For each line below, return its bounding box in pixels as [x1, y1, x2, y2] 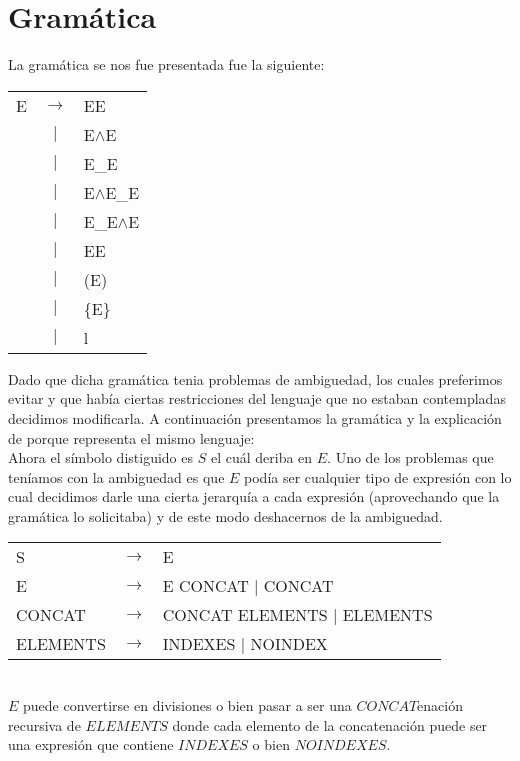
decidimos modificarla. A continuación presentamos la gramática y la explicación [8, 407, 502, 428]
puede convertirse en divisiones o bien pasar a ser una [23, 695, 352, 716]
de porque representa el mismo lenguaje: [8, 427, 255, 448]
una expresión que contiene [8, 734, 174, 755]
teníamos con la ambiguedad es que [8, 466, 225, 487]
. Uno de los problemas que [327, 447, 494, 468]
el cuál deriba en [210, 447, 313, 468]
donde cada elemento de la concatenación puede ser [172, 714, 488, 735]
